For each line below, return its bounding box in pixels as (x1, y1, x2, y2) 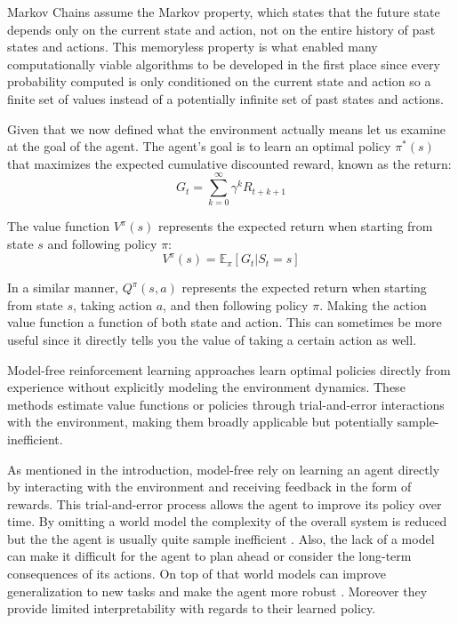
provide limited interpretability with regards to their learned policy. (7, 599, 376, 618)
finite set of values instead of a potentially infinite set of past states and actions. (7, 89, 444, 108)
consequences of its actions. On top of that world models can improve (7, 564, 386, 583)
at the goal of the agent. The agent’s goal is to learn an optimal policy (7, 137, 391, 156)
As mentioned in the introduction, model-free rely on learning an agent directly (7, 459, 440, 478)
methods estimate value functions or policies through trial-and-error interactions (7, 395, 445, 413)
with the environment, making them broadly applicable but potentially (7, 412, 394, 431)
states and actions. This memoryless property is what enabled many (7, 37, 378, 56)
